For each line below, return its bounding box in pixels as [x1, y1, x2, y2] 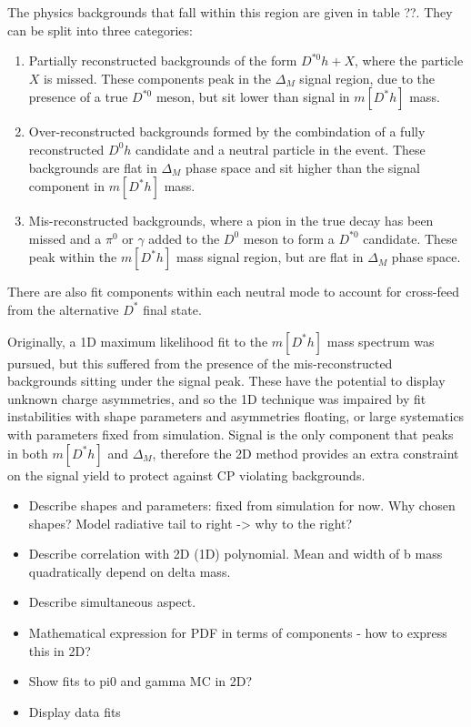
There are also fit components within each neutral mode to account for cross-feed [7, 282, 460, 301]
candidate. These [363, 228, 457, 247]
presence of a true [28, 87, 128, 106]
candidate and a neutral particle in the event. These [135, 139, 426, 158]
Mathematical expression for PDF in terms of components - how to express [28, 623, 447, 642]
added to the [148, 228, 220, 247]
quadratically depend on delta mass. [28, 561, 231, 581]
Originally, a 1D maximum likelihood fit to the [7, 331, 268, 350]
